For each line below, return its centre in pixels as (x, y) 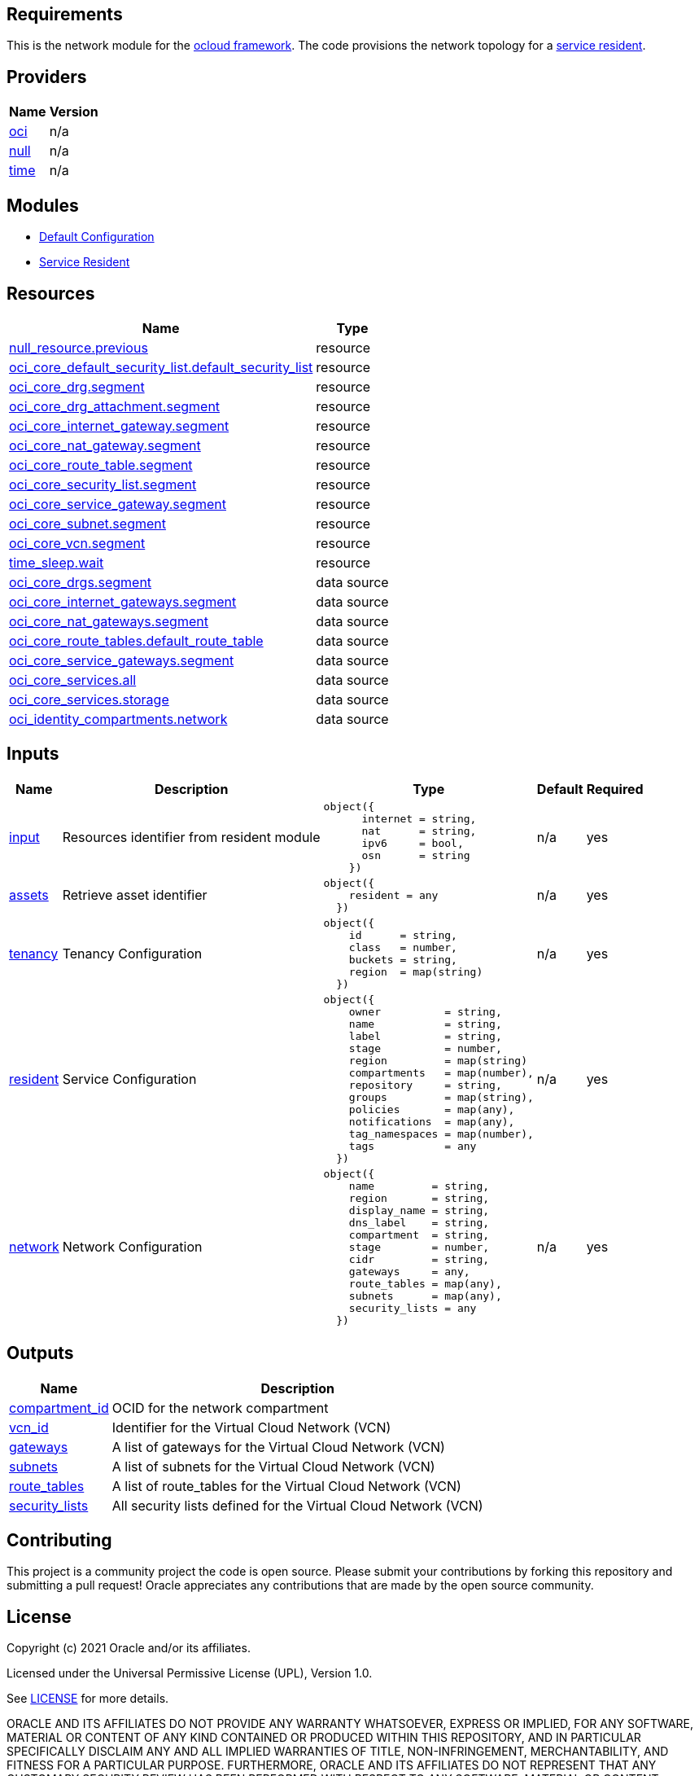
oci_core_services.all (73, 680)
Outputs (40, 1353)
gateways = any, (409, 1271)
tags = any (413, 1146)
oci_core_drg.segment (77, 386)
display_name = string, (419, 1210)
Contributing (59, 1541)
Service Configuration (129, 1079)
